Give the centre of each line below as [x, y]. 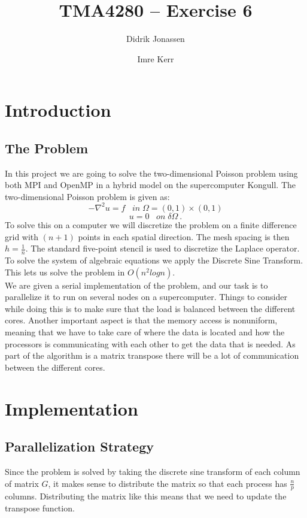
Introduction [58, 110]
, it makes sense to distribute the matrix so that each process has [168, 483]
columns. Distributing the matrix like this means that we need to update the [146, 496]
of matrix [22, 483]
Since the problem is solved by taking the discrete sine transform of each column [153, 471]
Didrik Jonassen [156, 39]
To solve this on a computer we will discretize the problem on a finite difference [151, 224]
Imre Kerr [156, 58]
